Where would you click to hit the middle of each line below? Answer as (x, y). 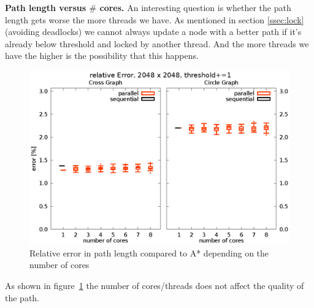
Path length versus (46, 7)
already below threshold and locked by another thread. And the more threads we (157, 43)
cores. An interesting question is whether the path (195, 7)
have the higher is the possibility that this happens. (102, 56)
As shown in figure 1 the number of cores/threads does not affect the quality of (155, 285)
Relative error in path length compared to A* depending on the (149, 252)
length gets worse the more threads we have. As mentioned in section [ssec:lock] (155, 19)
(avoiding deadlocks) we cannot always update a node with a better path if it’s (153, 32)
